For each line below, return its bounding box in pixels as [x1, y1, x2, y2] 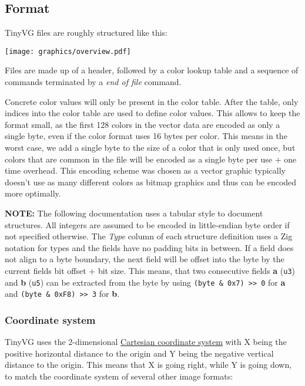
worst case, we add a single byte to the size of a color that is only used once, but [5, 141, 296, 154]
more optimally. [5, 187, 61, 199]
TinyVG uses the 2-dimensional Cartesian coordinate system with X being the [5, 336, 287, 348]
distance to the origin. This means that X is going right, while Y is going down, [5, 358, 292, 371]
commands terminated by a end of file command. [5, 76, 182, 88]
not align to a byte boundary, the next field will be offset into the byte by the [5, 253, 284, 265]
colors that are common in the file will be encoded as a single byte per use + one [5, 153, 297, 165]
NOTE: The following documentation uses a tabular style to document [5, 206, 263, 219]
